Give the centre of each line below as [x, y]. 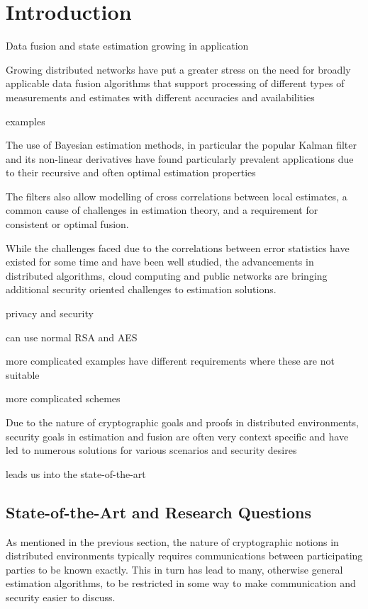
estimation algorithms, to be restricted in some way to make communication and [181, 583]
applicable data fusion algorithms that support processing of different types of [175, 83]
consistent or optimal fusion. [67, 224]
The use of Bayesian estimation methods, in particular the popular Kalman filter [181, 145]
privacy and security [50, 313]
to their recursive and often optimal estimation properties [131, 172]
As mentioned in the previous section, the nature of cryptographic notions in [172, 541]
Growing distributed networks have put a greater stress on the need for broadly [178, 69]
